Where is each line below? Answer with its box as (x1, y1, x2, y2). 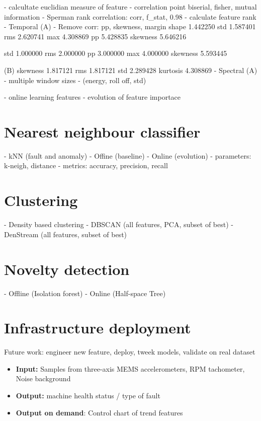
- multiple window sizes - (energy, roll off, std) (4, 75, 146, 85)
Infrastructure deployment (4, 317, 191, 338)
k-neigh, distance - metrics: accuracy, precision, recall (4, 160, 168, 171)
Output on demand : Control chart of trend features (16, 407, 183, 417)
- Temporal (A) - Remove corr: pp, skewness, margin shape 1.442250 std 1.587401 (4, 21, 256, 32)
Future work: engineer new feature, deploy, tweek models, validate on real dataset (4, 346, 255, 357)
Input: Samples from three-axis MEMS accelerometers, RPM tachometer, (16, 363, 245, 374)
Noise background (16, 373, 71, 384)
